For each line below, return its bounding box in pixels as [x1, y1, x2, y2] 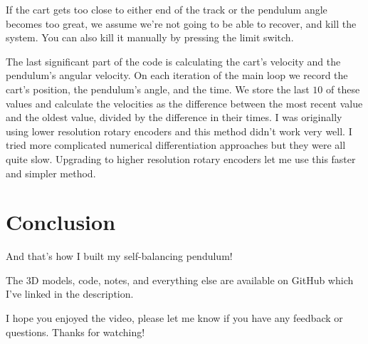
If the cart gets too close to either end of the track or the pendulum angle [6, 2, 327, 16]
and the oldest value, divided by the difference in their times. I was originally [6, 110, 342, 125]
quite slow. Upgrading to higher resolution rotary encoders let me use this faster [6, 151, 356, 166]
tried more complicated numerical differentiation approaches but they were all [6, 137, 346, 152]
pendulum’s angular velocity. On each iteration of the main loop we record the [6, 68, 348, 83]
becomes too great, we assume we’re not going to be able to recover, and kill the [6, 16, 357, 31]
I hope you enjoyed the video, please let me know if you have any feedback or [6, 311, 343, 325]
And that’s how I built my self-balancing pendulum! [6, 249, 233, 264]
